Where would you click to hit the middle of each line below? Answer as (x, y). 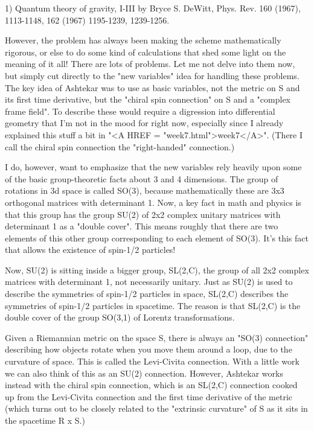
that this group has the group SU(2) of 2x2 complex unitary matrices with (143, 214)
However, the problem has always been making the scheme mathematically (143, 40)
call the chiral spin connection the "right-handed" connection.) (120, 146)
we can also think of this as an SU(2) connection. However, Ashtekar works (144, 373)
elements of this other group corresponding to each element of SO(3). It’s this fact (157, 238)
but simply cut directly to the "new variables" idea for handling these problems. (152, 75)
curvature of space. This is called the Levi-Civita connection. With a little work (152, 361)
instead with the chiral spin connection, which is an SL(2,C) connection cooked (151, 385)
